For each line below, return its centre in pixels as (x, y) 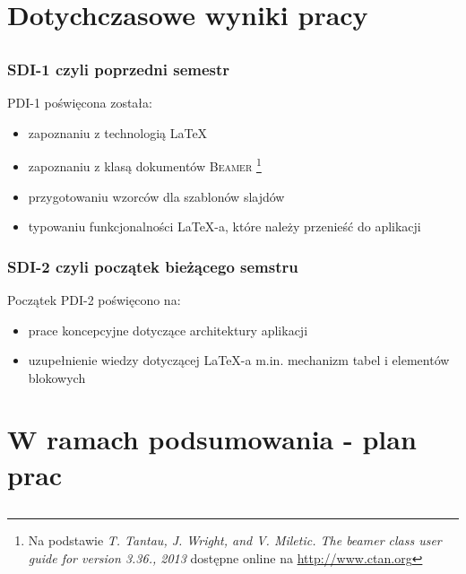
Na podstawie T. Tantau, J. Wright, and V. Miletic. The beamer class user (235, 540)
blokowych (57, 377)
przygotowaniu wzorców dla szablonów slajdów (156, 196)
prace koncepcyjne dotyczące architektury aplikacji (168, 330)
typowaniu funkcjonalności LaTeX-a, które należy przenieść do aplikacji (224, 226)
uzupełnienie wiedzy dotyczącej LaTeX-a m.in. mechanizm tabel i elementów (239, 360)
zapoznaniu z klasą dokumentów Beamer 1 (145, 165)
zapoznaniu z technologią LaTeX (118, 132)
